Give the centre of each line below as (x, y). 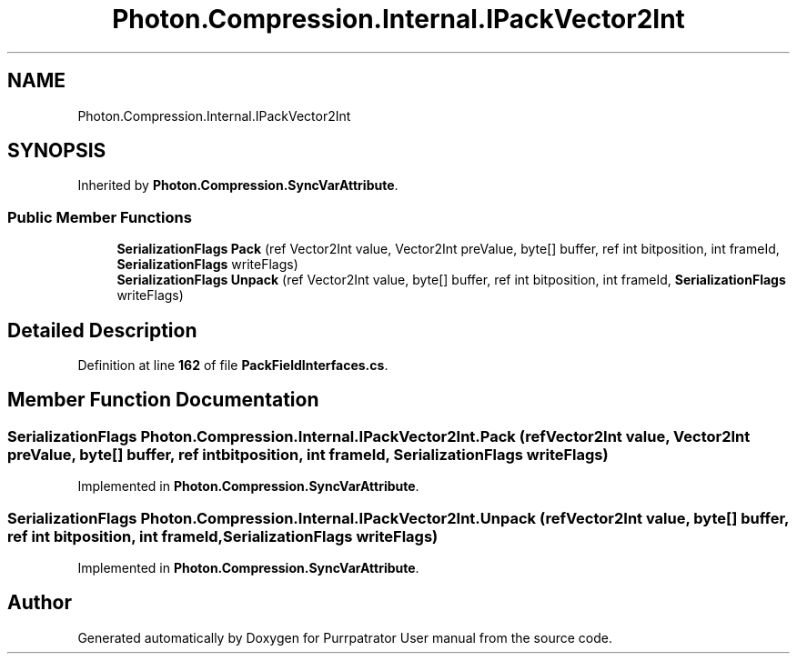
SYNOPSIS (57, 151)
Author (40, 603)
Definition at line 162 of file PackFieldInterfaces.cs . (233, 366)
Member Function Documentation (163, 400)
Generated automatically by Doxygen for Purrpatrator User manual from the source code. (345, 637)
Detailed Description (102, 330)
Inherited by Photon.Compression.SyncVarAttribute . (238, 185)
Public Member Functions (100, 217)
